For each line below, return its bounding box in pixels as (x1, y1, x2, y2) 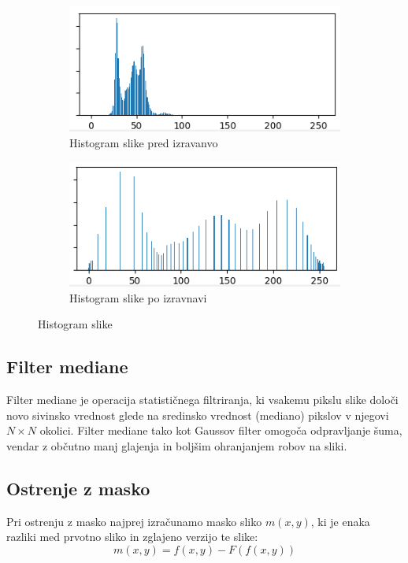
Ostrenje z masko (6, 476, 150, 500)
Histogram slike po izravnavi (69, 289, 207, 306)
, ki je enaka (310, 513, 370, 529)
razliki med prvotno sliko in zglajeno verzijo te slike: (6, 528, 258, 545)
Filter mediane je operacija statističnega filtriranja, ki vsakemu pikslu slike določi (6, 391, 399, 407)
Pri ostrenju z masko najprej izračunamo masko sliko (6, 513, 262, 529)
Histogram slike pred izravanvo (69, 135, 218, 150)
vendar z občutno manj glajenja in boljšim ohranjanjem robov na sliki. (6, 437, 347, 454)
